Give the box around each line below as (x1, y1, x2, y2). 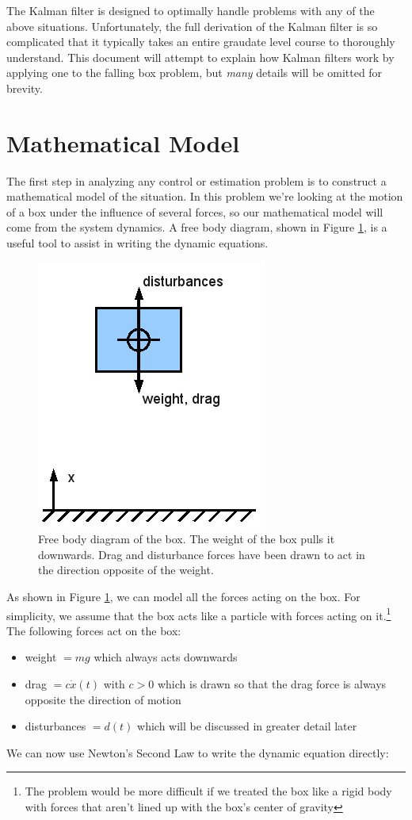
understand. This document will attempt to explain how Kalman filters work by (6, 48, 395, 65)
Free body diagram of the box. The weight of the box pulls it (38, 531, 335, 547)
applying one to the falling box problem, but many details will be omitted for (6, 64, 383, 81)
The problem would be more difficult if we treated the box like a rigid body (25, 783, 392, 799)
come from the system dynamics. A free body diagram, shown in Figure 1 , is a (6, 219, 387, 236)
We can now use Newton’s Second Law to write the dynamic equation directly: (6, 744, 389, 761)
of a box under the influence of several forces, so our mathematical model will (6, 203, 383, 220)
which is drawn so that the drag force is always (157, 676, 387, 692)
